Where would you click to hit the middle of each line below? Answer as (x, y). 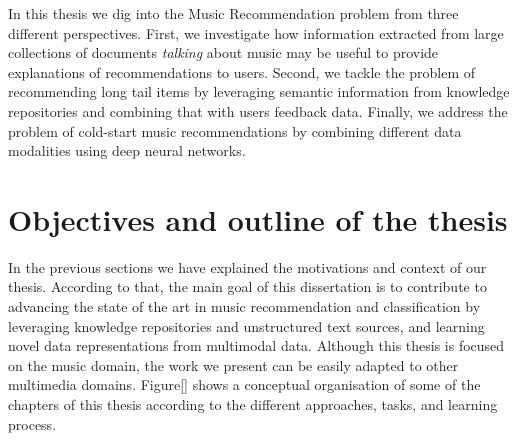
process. (32, 423)
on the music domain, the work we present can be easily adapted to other (233, 364)
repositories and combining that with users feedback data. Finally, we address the (258, 110)
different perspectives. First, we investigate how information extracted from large (256, 32)
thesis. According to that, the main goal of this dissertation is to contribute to (247, 286)
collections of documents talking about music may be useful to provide (223, 52)
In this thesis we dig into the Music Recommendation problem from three (233, 13)
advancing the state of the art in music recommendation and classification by (244, 306)
